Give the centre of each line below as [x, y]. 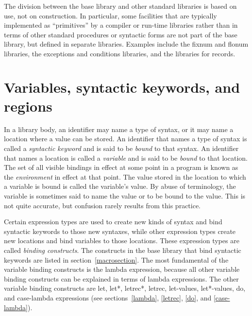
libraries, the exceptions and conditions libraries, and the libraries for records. [120, 53]
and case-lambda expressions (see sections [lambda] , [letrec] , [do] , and [108, 297]
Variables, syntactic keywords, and [122, 87]
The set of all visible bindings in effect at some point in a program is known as [121, 167]
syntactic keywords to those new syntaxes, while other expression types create [120, 231]
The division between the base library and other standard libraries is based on [120, 6]
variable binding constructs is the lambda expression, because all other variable [122, 269]
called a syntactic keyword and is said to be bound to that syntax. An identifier [121, 148]
